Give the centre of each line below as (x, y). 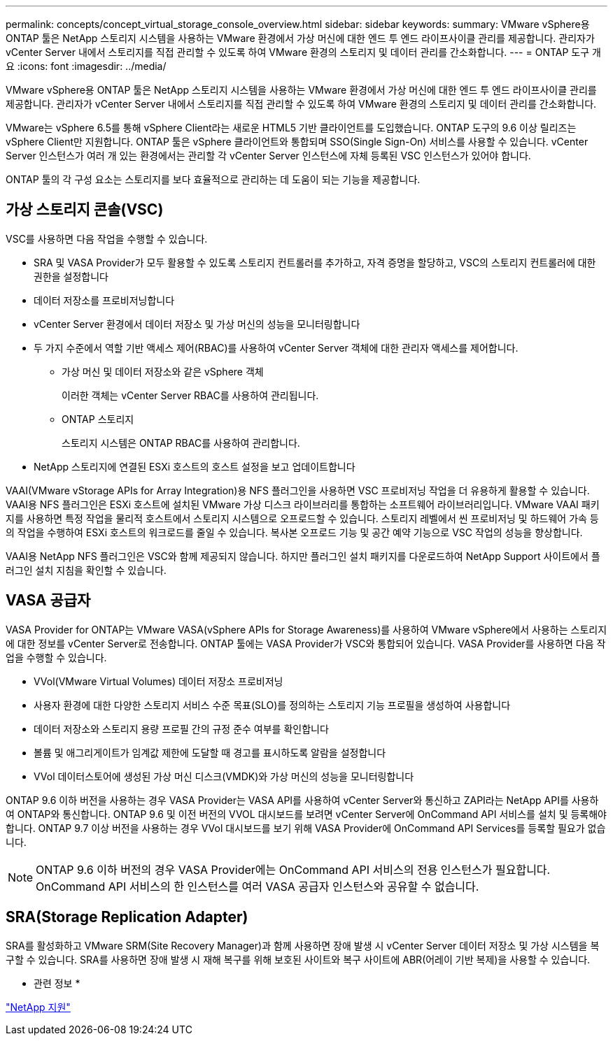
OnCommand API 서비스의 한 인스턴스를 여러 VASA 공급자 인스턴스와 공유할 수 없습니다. (258, 886)
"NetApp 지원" (38, 1007)
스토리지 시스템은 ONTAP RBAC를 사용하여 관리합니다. (181, 443)
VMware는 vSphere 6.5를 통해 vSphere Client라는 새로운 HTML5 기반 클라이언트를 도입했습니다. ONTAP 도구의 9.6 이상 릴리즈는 (291, 128)
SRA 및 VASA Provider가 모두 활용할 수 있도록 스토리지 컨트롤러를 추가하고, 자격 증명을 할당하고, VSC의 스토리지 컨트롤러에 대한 (315, 262)
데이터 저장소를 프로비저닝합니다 (104, 300)
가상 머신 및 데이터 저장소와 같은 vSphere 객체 (163, 371)
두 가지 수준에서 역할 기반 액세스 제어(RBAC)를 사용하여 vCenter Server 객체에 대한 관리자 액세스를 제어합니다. (276, 347)
